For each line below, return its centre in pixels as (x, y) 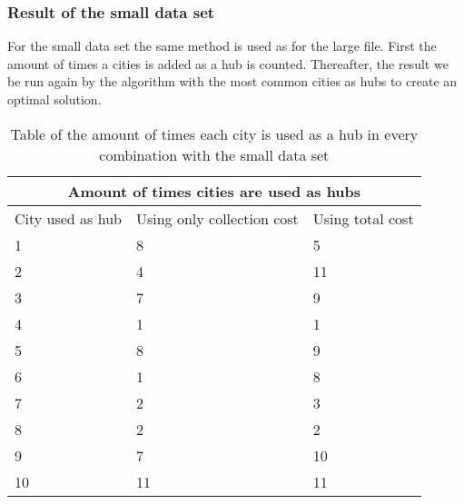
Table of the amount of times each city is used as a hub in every (214, 133)
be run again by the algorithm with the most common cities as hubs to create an (232, 81)
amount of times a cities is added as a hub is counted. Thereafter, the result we (228, 63)
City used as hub (68, 218)
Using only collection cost (217, 218)
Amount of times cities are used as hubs (214, 191)
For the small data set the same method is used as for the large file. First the (222, 46)
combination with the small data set (214, 154)
